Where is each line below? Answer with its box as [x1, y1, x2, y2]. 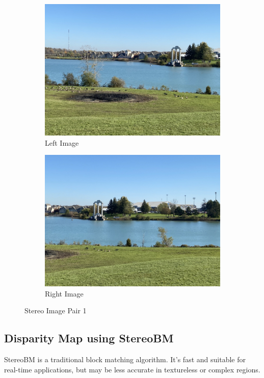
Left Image [45, 137, 79, 148]
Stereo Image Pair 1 [24, 305, 87, 316]
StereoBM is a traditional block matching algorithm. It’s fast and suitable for [4, 354, 246, 365]
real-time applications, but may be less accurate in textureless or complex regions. [4, 364, 260, 374]
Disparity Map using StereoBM [4, 330, 174, 346]
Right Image [45, 288, 84, 299]
